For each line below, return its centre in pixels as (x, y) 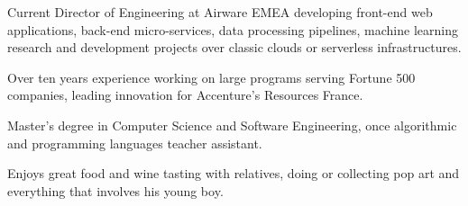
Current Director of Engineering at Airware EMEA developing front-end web (220, 12)
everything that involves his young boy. (115, 190)
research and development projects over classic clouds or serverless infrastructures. (234, 47)
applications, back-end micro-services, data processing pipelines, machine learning (233, 29)
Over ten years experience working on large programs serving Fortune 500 (211, 77)
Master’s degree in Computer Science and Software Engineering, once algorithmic (232, 125)
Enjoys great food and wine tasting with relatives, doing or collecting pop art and (234, 173)
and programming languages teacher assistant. (135, 143)
